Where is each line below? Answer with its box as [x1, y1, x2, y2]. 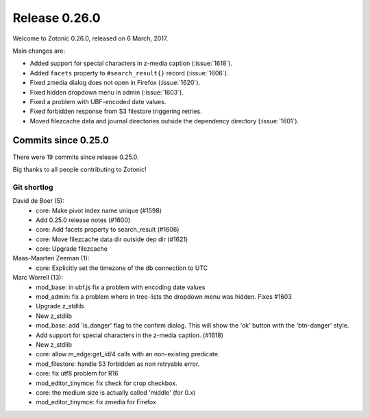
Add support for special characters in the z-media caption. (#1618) [36, 331, 224, 339]
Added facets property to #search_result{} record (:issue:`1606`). [29, 69, 229, 77]
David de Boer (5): [12, 197, 64, 205]
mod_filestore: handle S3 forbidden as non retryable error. [36, 360, 200, 368]
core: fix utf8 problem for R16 [36, 369, 119, 378]
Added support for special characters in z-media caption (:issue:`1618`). [29, 59, 233, 68]
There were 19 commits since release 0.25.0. [12, 153, 140, 161]
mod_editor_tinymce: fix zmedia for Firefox [36, 398, 157, 406]
